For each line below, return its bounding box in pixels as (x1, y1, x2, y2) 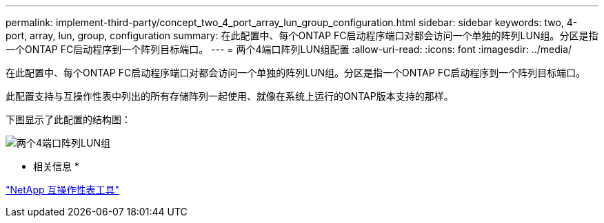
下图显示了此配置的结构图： (6, 114, 131, 125)
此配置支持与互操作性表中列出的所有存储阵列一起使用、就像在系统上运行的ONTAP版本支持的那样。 (6, 90, 454, 102)
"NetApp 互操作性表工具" (6, 184, 120, 195)
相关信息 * (33, 160, 79, 172)
